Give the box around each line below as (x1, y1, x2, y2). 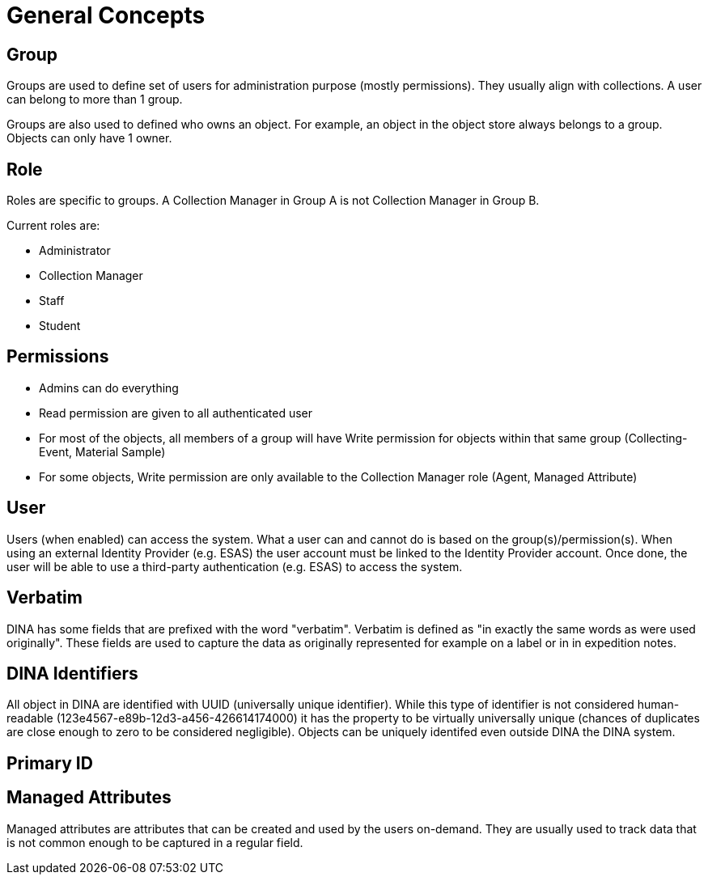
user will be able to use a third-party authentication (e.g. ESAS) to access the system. (6, 559, 463, 574)
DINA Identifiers (6, 663, 138, 684)
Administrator (39, 244, 111, 258)
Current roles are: (6, 218, 100, 233)
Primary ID (6, 752, 93, 773)
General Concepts (6, 2, 206, 29)
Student (39, 319, 81, 333)
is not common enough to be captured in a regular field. (6, 835, 303, 849)
